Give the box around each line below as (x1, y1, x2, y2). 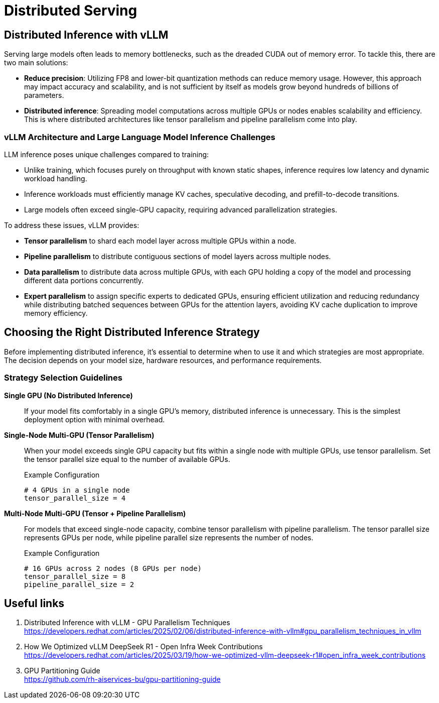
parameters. (24, 91, 64, 100)
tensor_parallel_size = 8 (24, 572, 126, 580)
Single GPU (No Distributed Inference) (4, 391, 133, 400)
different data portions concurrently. (24, 276, 144, 285)
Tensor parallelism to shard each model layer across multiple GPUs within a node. (24, 236, 297, 245)
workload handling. (24, 174, 87, 183)
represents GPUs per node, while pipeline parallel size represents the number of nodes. (24, 533, 314, 542)
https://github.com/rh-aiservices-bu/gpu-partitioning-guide (24, 675, 221, 684)
